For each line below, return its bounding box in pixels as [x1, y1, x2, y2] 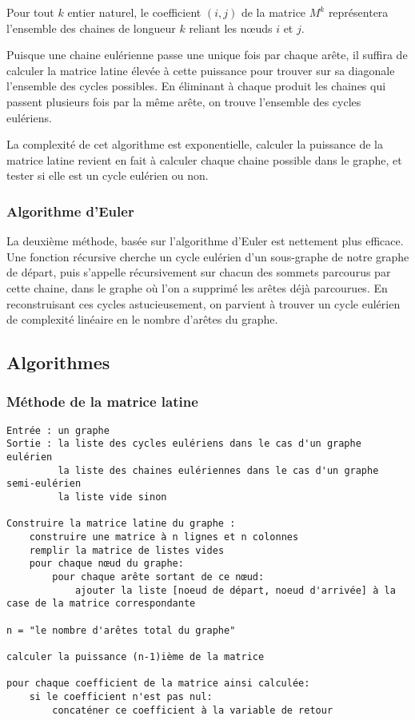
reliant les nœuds [189, 19, 273, 36]
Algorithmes [6, 350, 110, 375]
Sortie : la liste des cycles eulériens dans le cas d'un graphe [6, 438, 361, 450]
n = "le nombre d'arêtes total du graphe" [6, 624, 236, 636]
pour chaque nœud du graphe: [29, 558, 184, 570]
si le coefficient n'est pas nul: [29, 690, 213, 702]
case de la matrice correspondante [6, 598, 196, 610]
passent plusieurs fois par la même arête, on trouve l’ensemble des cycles [6, 93, 361, 109]
